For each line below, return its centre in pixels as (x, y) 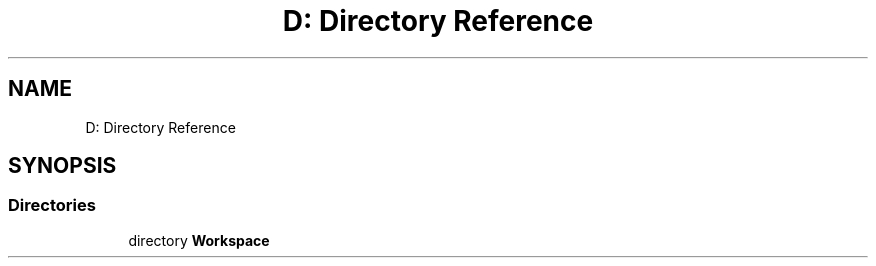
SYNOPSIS (62, 166)
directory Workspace (199, 240)
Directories (52, 205)
